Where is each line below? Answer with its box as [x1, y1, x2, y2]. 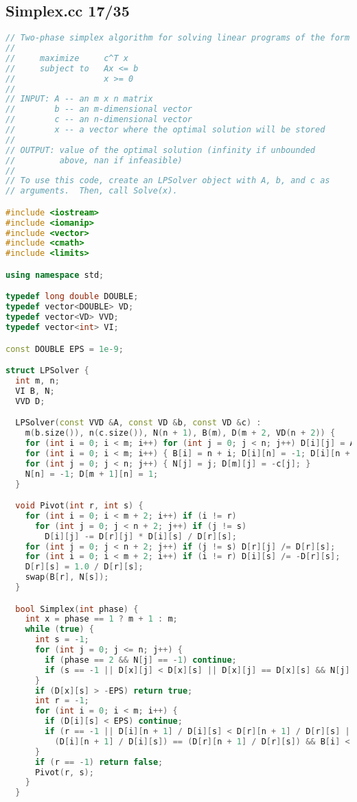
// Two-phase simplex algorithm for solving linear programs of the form [5, 33, 350, 43]
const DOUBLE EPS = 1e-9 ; [5, 344, 124, 354]
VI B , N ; [15, 386, 55, 396]
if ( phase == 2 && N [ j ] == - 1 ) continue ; [45, 654, 237, 665]
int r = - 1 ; [34, 696, 89, 706]
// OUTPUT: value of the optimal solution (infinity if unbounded [5, 145, 316, 155]
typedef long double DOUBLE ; [5, 292, 139, 302]
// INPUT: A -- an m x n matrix [5, 94, 153, 104]
